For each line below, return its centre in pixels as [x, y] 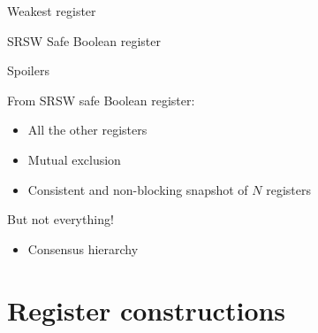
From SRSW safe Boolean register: [101, 100]
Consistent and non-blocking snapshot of [138, 189]
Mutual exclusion [74, 159]
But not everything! [61, 219]
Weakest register [52, 11]
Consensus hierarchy [83, 248]
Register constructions [147, 310]
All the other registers [87, 130]
